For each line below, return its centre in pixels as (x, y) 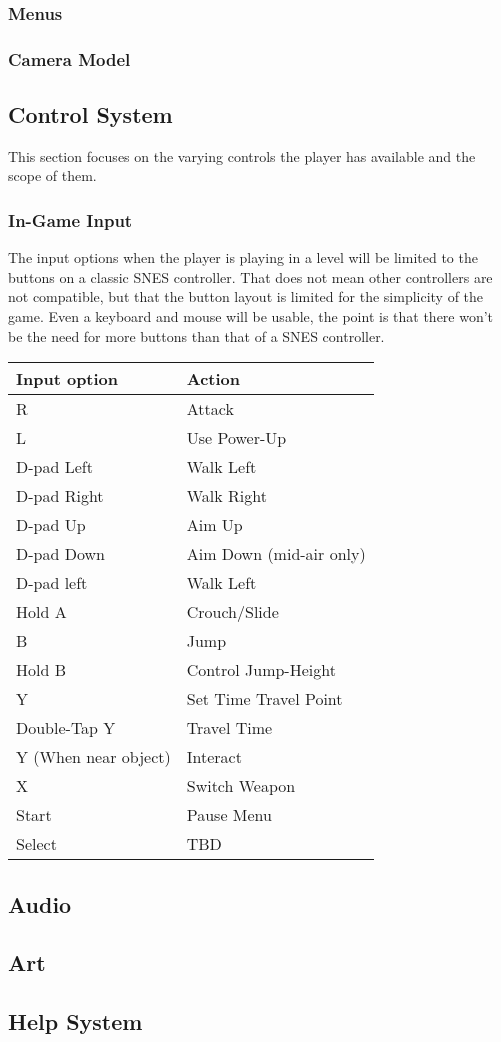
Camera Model (69, 58)
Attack (210, 409)
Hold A (41, 612)
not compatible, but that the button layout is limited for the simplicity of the (246, 296)
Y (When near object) (93, 757)
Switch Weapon (241, 786)
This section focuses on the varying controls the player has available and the (242, 155)
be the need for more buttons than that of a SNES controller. (196, 335)
